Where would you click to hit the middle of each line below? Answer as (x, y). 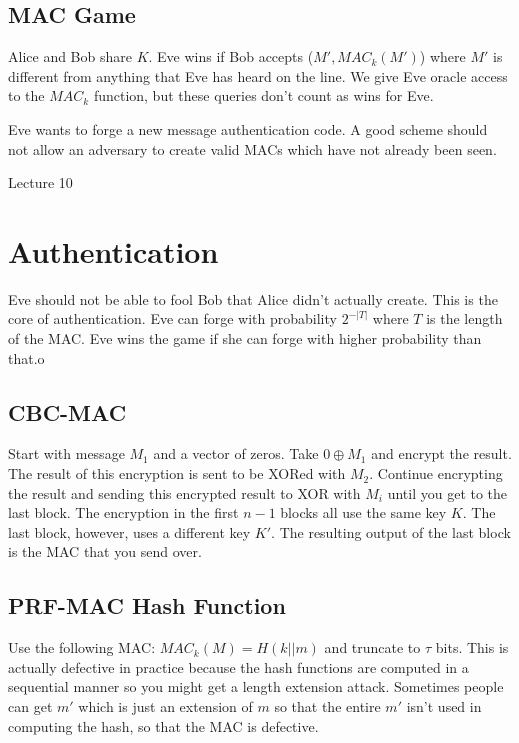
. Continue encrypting (436, 473)
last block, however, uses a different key (129, 531)
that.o (26, 357)
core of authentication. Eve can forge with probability (172, 318)
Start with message (66, 453)
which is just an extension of (165, 706)
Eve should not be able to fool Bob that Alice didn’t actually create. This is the (253, 298)
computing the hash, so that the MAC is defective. (163, 725)
